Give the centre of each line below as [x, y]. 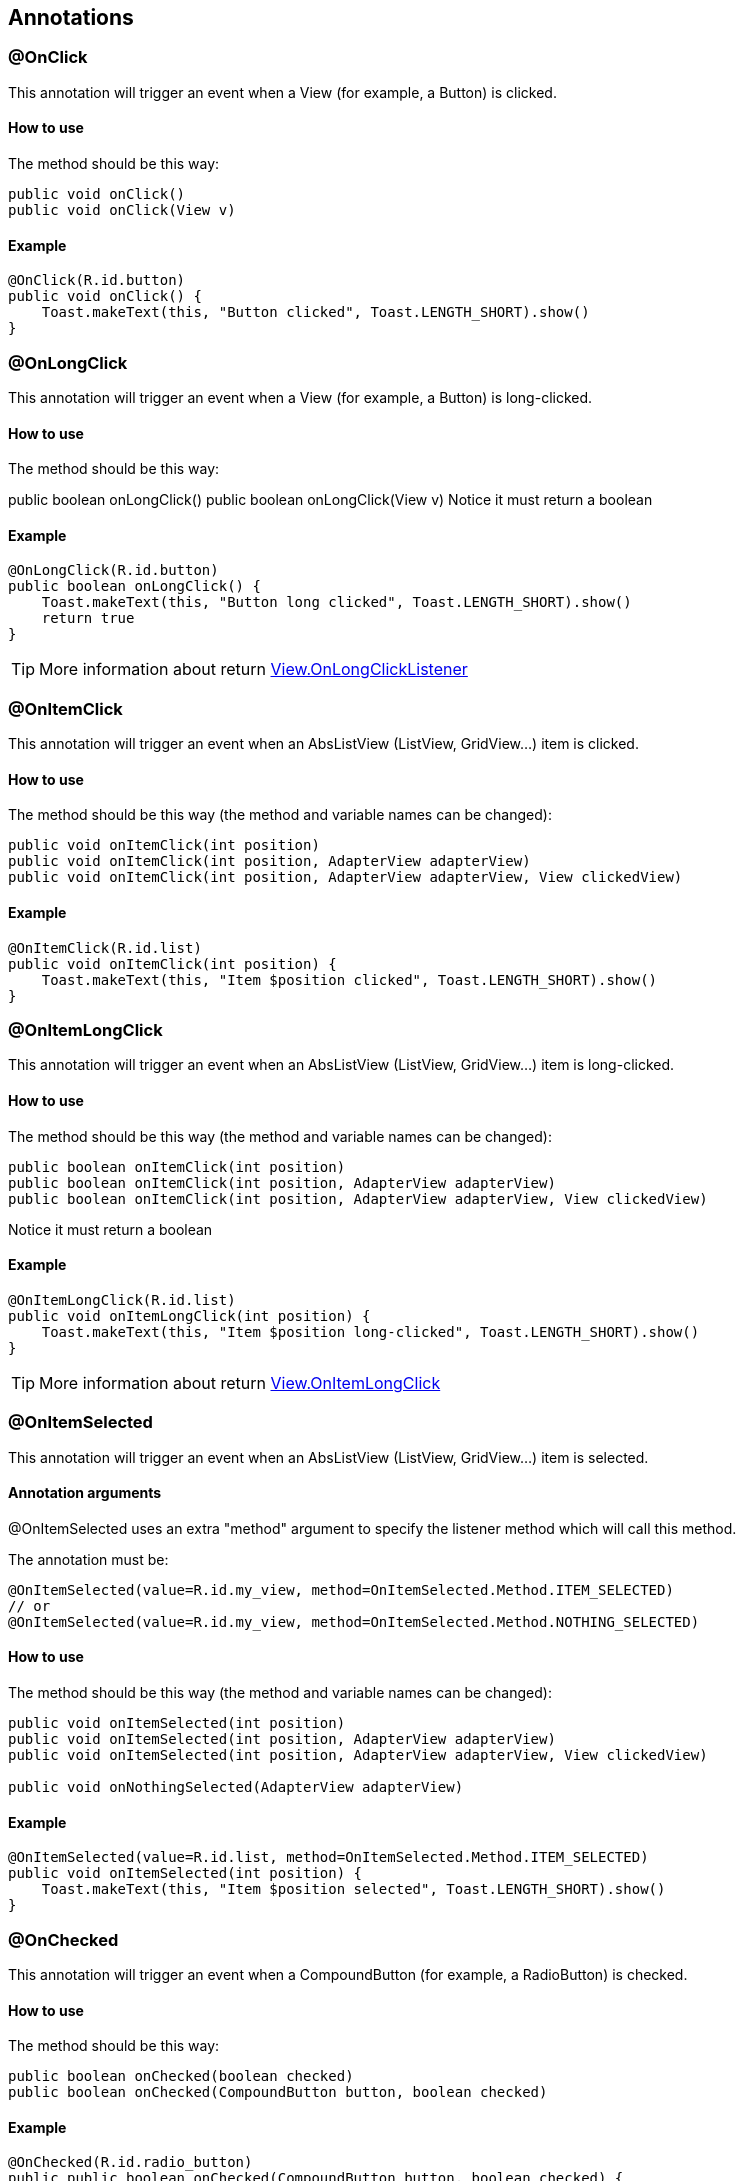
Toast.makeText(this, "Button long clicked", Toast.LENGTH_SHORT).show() [336, 602]
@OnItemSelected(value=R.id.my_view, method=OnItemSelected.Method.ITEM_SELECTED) [341, 1589]
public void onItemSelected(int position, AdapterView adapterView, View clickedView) [358, 1754]
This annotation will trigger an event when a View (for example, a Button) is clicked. [282, 92]
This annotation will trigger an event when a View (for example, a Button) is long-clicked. [300, 397]
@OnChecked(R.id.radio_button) [130, 2162]
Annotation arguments [85, 1493]
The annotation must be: [88, 1559]
